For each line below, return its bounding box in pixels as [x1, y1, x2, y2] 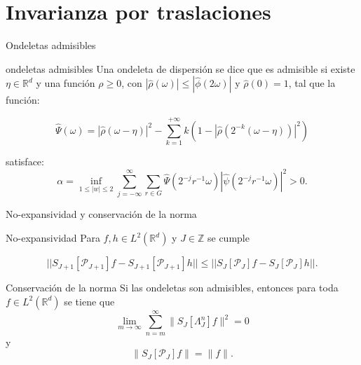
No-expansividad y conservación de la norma [6, 207, 197, 221]
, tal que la [288, 76, 336, 90]
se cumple [207, 230, 250, 245]
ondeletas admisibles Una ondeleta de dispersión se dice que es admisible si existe [6, 61, 355, 76]
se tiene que [64, 294, 115, 308]
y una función [36, 76, 95, 90]
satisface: [6, 154, 44, 169]
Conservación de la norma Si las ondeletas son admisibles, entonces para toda [6, 280, 339, 295]
